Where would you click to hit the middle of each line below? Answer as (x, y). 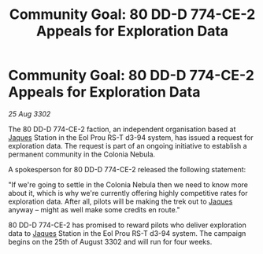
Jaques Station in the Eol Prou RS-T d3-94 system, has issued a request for (131, 137)
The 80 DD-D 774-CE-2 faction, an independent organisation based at (122, 129)
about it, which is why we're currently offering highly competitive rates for (128, 193)
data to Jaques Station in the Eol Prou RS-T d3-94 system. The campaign (127, 233)
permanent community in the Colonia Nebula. (82, 154)
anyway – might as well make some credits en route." (94, 209)
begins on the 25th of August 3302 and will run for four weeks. (110, 241)
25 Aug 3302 (30, 114)
